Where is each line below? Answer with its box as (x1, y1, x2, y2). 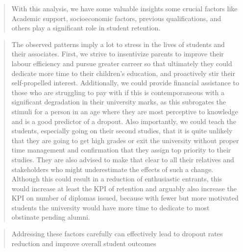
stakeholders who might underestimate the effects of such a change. (11, 164, 214, 174)
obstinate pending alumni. (11, 212, 90, 222)
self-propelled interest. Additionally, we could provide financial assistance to (11, 77, 239, 88)
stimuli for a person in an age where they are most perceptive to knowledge (11, 106, 238, 116)
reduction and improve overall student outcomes (11, 238, 156, 248)
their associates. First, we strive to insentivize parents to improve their (11, 49, 224, 59)
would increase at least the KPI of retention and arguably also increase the (11, 183, 237, 193)
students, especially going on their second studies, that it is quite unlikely (11, 126, 233, 136)
